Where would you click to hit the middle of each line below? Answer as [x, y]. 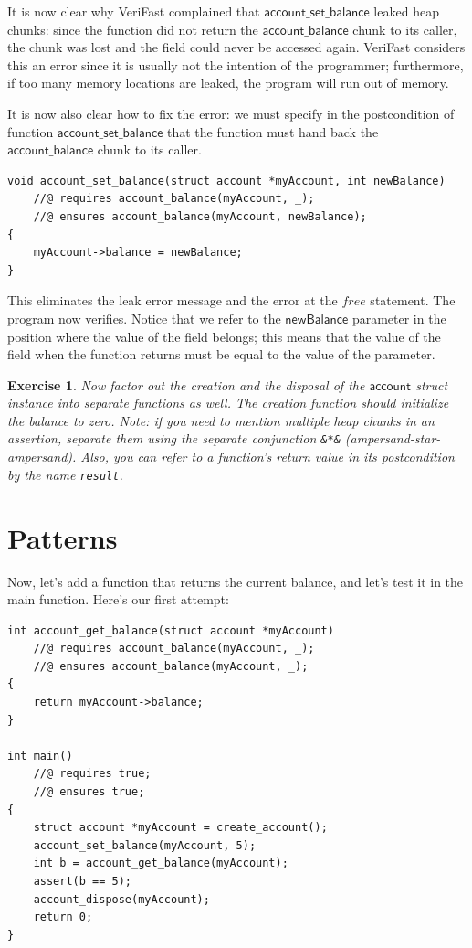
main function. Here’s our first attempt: [118, 599]
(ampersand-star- [393, 438]
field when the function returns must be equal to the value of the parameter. [221, 354]
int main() [40, 756]
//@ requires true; [92, 774]
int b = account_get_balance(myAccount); [161, 863]
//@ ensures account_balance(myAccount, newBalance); [200, 216]
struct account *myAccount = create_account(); [180, 828]
